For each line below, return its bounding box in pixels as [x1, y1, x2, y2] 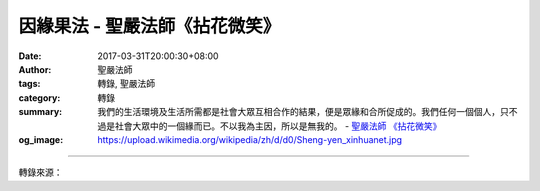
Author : [18, 63, 52, 75]
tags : [18, 78, 41, 90]
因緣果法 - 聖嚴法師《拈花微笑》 [18, 15, 281, 37]
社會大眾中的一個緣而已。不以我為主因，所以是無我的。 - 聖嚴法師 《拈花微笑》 [114, 120, 442, 132]
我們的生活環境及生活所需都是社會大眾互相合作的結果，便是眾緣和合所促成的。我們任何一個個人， [97, 106, 500, 118]
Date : [18, 50, 42, 62]
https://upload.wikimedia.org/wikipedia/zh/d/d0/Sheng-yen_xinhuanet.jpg [97, 133, 403, 145]
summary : [18, 106, 63, 118]
